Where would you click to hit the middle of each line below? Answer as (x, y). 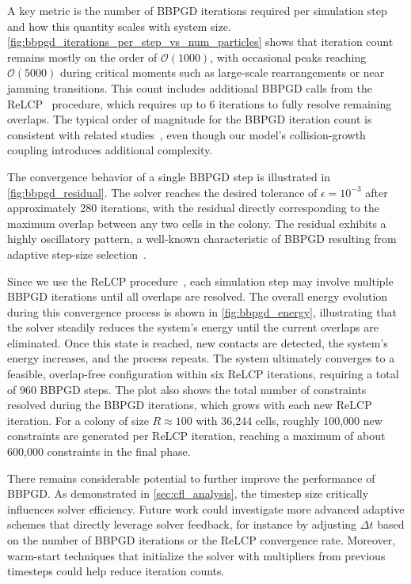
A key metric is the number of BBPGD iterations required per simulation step (197, 10)
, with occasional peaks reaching (288, 57)
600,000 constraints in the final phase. (99, 451)
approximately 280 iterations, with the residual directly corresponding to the (193, 208)
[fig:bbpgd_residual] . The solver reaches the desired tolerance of (162, 192)
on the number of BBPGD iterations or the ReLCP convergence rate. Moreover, (202, 540)
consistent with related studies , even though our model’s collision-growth (186, 134)
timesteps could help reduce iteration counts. (116, 571)
